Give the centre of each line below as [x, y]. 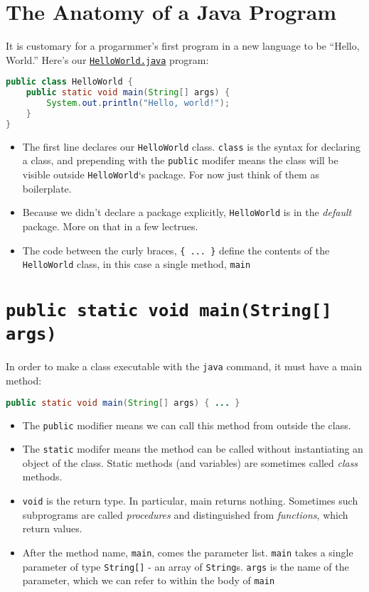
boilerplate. [47, 188]
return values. [52, 528]
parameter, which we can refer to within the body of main [149, 580]
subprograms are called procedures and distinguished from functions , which [185, 514]
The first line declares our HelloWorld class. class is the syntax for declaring [191, 146]
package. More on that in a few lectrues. [110, 226]
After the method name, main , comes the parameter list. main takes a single [188, 552]
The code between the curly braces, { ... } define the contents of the [176, 250]
